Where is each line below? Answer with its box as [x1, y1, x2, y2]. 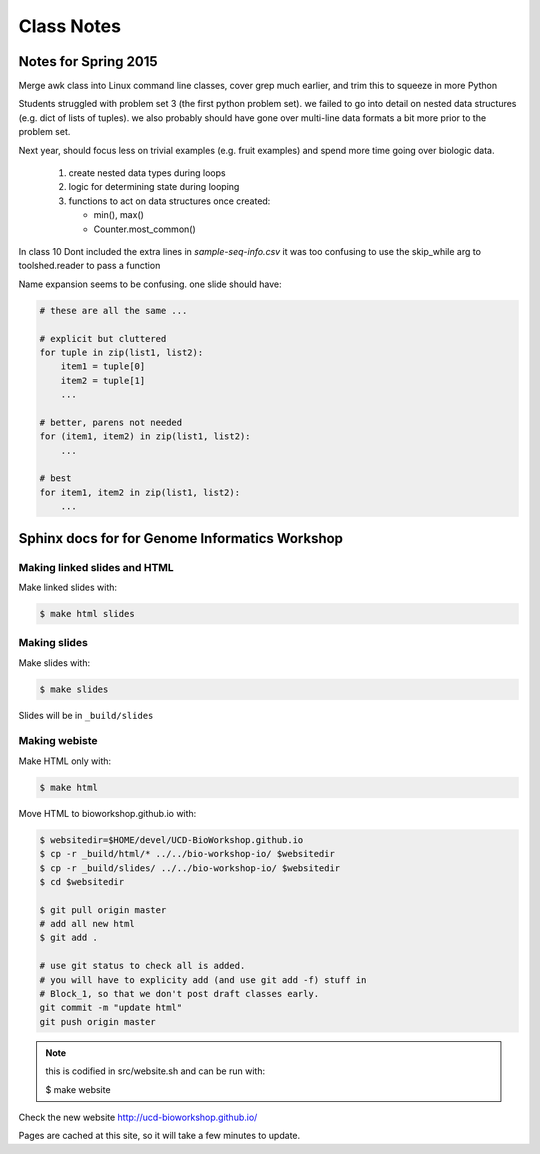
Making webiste [18, 734, 98, 748]
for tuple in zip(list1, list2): [39, 346, 204, 358]
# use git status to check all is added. [39, 960, 246, 972]
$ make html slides [39, 608, 135, 619]
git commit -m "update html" [39, 1002, 183, 1014]
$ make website [45, 1083, 111, 1095]
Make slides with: [18, 656, 90, 669]
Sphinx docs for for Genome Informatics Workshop [18, 530, 344, 547]
